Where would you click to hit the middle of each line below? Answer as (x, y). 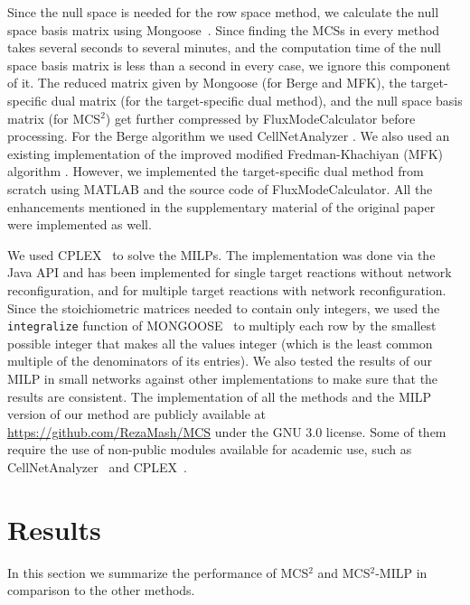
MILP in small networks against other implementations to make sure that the (223, 378)
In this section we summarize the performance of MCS (158, 572)
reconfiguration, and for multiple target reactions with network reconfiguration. (227, 289)
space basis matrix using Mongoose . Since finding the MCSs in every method (224, 29)
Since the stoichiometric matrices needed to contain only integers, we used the (224, 307)
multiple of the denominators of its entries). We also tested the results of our (220, 361)
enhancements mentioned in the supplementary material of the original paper (221, 206)
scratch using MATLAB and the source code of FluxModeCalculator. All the (220, 188)
